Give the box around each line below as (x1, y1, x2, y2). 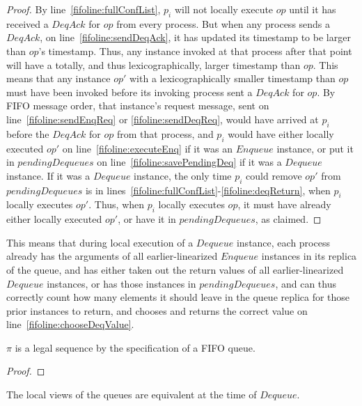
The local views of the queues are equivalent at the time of (6, 387, 257, 402)
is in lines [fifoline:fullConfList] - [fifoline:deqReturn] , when (85, 182, 331, 197)
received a (6, 16, 49, 31)
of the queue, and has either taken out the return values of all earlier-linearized (6, 262, 344, 276)
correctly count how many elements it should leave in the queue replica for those (6, 290, 350, 304)
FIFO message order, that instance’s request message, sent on (6, 98, 269, 113)
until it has (289, 2, 336, 16)
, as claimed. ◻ (255, 212, 322, 226)
